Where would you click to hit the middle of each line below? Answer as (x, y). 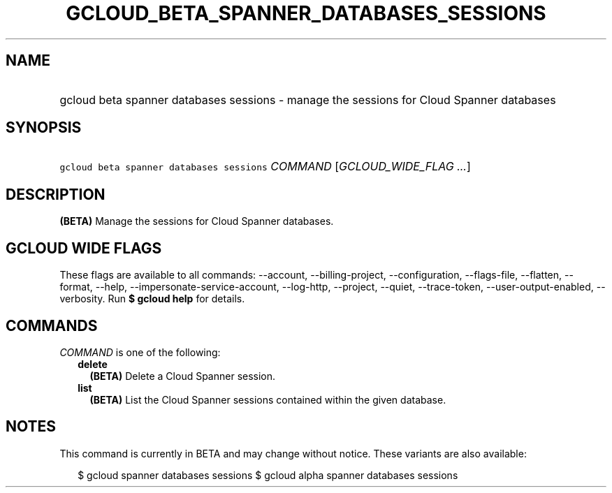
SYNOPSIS (44, 128)
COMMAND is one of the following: (140, 352)
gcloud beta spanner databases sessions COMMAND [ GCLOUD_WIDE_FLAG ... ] (265, 167)
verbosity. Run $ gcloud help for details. (152, 299)
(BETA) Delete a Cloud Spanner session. (183, 376)
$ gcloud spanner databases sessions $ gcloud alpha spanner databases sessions (268, 475)
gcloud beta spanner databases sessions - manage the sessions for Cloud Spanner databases (308, 100)
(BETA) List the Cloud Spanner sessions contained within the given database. (268, 399)
